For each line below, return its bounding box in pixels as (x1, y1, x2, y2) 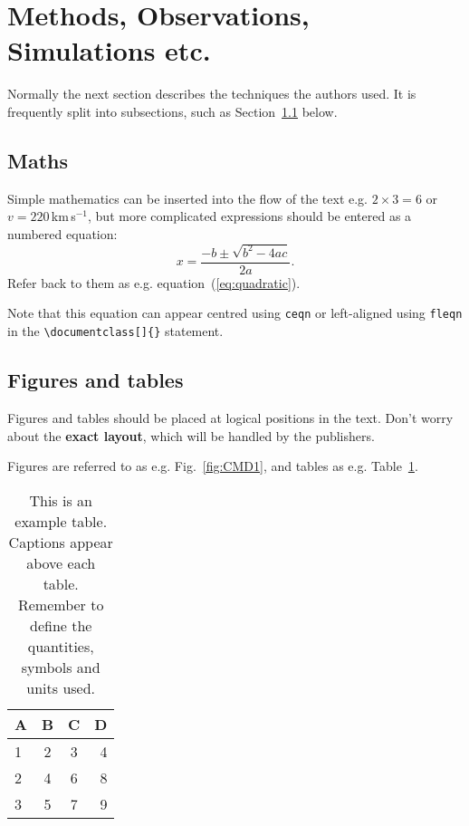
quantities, (27, 635, 94, 657)
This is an (29, 489, 92, 511)
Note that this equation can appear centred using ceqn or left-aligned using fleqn (7, 303, 463, 322)
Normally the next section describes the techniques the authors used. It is (7, 84, 416, 103)
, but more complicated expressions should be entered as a (88, 206, 412, 226)
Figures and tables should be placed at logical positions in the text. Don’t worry (7, 408, 454, 427)
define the (29, 614, 92, 636)
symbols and (21, 656, 100, 677)
